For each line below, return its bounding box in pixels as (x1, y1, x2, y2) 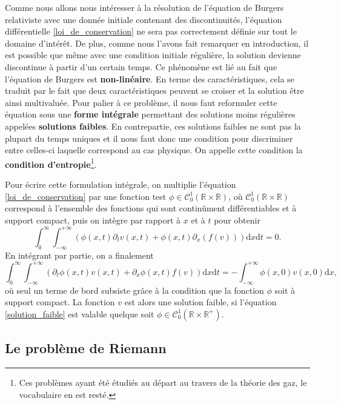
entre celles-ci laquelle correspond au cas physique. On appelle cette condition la (5, 144, 303, 156)
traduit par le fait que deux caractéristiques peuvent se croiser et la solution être (5, 84, 304, 97)
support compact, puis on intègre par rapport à (5, 213, 181, 226)
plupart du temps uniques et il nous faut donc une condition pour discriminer (5, 131, 293, 144)
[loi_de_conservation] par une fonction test (5, 190, 167, 202)
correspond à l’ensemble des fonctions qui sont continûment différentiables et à (5, 202, 297, 214)
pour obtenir (214, 213, 260, 226)
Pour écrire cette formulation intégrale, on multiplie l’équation (5, 177, 236, 190)
